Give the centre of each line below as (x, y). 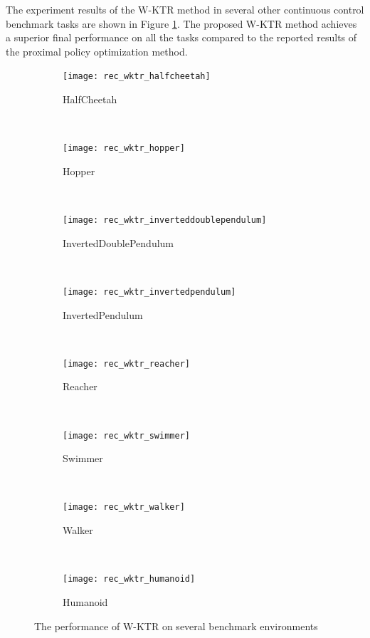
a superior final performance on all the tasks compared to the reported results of (181, 37)
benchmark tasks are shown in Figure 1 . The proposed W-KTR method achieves (181, 23)
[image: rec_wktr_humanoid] (129, 579)
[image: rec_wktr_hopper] (124, 148)
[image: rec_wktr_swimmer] (126, 435)
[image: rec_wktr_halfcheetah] (137, 77)
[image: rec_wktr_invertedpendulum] (149, 292)
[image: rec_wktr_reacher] (126, 364)
